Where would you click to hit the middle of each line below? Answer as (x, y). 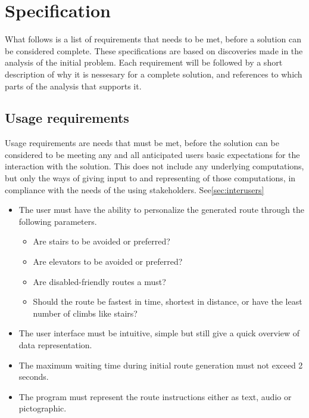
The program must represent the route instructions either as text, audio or (155, 396)
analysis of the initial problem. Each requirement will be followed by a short (144, 62)
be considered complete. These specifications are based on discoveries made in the (154, 50)
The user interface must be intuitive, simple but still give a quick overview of (159, 333)
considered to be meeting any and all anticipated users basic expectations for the (152, 154)
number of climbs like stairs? (85, 313)
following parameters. (58, 221)
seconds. (34, 377)
